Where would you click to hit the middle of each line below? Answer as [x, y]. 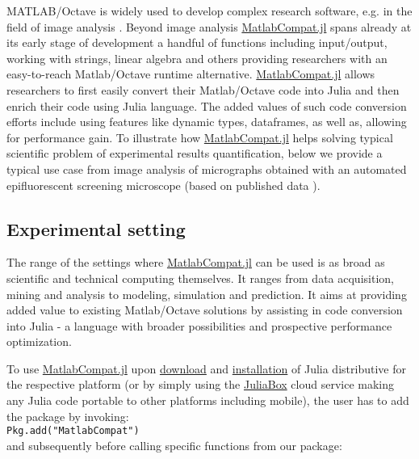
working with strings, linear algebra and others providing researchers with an [197, 58]
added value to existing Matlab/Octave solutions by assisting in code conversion [205, 310]
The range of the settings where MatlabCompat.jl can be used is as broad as [196, 262]
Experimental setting [96, 228]
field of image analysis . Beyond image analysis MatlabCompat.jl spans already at [209, 26]
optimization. [39, 341]
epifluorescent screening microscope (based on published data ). [163, 185]
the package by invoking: [68, 416]
